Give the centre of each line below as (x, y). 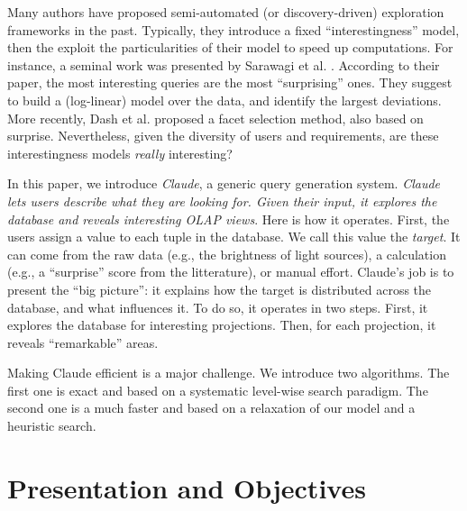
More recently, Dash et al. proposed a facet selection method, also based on (215, 118)
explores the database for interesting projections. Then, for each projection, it (222, 325)
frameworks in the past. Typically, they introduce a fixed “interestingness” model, (233, 29)
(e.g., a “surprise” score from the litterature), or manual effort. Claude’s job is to (231, 272)
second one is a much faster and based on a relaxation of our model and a (211, 408)
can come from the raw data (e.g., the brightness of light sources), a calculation (227, 254)
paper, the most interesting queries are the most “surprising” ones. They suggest (230, 82)
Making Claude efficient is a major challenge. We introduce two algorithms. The (229, 373)
